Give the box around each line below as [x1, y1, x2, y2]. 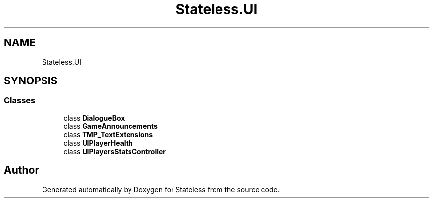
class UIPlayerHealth [63, 138, 133, 147]
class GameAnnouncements [63, 121, 158, 130]
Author [4, 164, 39, 177]
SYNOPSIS [4, 75, 58, 87]
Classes [4, 95, 36, 106]
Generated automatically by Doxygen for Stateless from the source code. [42, 185, 280, 194]
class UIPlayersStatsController [63, 147, 166, 156]
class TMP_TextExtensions [63, 130, 153, 139]
